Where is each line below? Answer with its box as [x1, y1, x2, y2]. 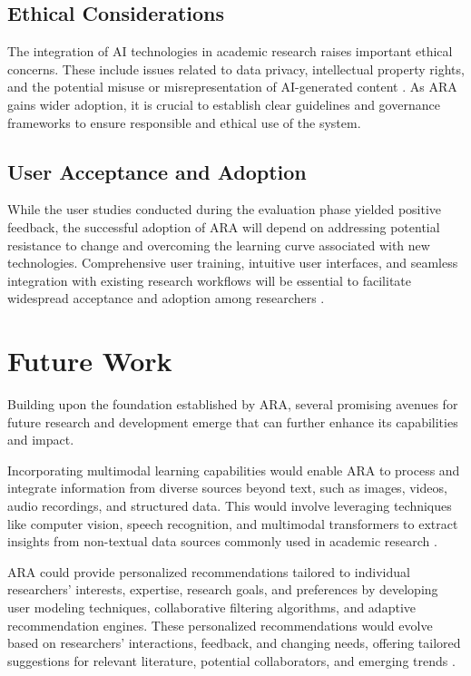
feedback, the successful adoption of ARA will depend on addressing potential [7, 217, 440, 236]
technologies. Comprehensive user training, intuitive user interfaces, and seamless [7, 253, 458, 272]
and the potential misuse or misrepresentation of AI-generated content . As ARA [7, 77, 457, 96]
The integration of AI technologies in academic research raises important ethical [7, 42, 453, 61]
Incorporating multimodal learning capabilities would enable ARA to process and [7, 460, 460, 479]
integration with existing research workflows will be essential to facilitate [7, 270, 412, 289]
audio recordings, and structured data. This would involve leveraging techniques [7, 496, 452, 515]
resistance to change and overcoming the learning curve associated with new [7, 235, 430, 254]
